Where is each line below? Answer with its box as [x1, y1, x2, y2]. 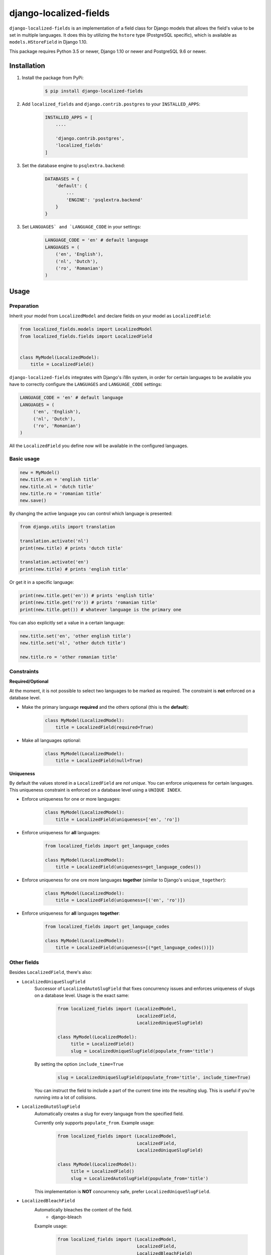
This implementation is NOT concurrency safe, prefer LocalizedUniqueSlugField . [34, 1188, 211, 1194]
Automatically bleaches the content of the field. [34, 1207, 132, 1213]
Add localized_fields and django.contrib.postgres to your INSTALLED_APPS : [22, 101, 201, 107]
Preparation [9, 302, 39, 309]
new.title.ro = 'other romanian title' [20, 654, 118, 660]
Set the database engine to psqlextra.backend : [22, 162, 125, 168]
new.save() [20, 497, 47, 504]
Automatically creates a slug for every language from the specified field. [34, 1110, 184, 1116]
